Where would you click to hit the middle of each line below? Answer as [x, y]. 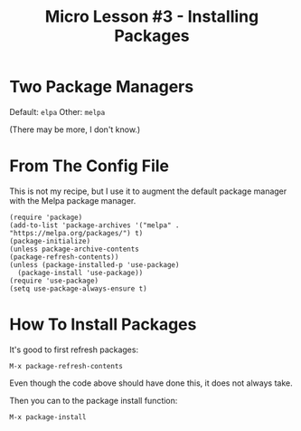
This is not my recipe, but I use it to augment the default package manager [148, 191]
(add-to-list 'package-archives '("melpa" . [94, 225]
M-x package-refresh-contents [66, 366]
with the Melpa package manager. [73, 200]
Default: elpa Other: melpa [57, 111]
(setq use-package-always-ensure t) [78, 288]
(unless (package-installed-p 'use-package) [94, 264]
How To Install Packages [103, 325]
